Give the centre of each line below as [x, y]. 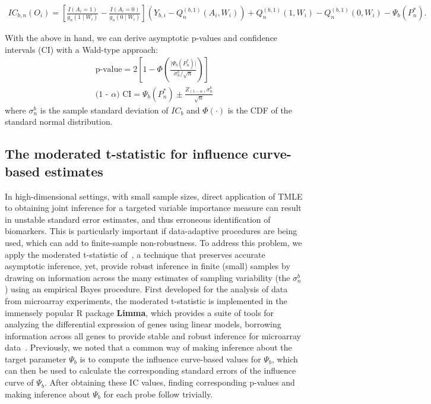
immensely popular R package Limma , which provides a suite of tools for [140, 312]
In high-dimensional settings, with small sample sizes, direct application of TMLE [154, 196]
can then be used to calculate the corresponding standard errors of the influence [150, 370]
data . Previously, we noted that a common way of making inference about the [148, 347]
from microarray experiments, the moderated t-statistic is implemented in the [146, 300]
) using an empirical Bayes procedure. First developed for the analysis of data [146, 289]
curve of [19, 382]
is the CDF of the [260, 110]
